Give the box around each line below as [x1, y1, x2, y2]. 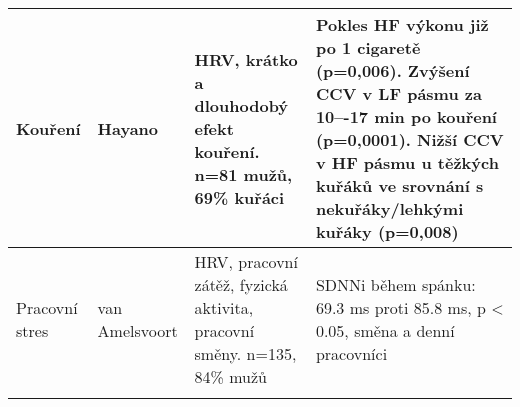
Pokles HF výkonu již [315, 13, 489, 36]
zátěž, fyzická [194, 273, 288, 296]
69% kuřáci [194, 185, 285, 209]
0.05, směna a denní [315, 319, 455, 342]
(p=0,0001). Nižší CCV [315, 128, 504, 151]
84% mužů [194, 365, 267, 388]
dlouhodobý [194, 93, 289, 117]
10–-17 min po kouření [315, 105, 497, 128]
